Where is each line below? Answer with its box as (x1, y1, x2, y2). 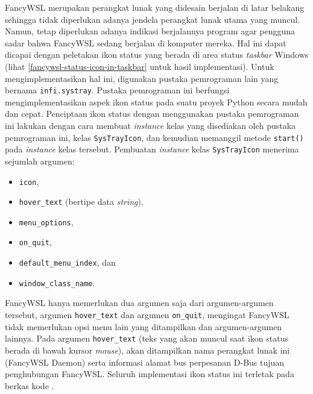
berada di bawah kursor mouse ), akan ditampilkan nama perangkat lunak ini (5, 343, 290, 356)
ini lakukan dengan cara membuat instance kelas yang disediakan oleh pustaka (5, 119, 296, 131)
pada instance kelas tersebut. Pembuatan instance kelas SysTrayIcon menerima (5, 143, 299, 155)
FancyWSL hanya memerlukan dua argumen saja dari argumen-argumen (5, 296, 274, 309)
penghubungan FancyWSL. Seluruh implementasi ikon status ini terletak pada (5, 367, 294, 380)
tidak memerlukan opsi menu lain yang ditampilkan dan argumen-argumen (5, 320, 282, 333)
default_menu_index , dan (19, 256, 116, 269)
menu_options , (19, 215, 74, 228)
